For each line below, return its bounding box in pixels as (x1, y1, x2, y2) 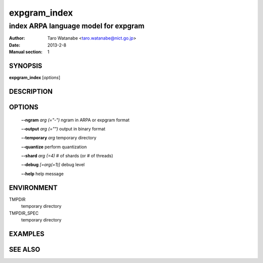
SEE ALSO (9, 245, 40, 254)
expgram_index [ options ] (9, 75, 60, 81)
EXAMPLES (9, 230, 45, 238)
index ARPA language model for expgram (9, 22, 145, 30)
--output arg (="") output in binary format (21, 126, 106, 131)
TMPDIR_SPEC (9, 210, 39, 216)
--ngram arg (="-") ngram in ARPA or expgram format (21, 117, 130, 123)
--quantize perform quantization (21, 144, 87, 150)
